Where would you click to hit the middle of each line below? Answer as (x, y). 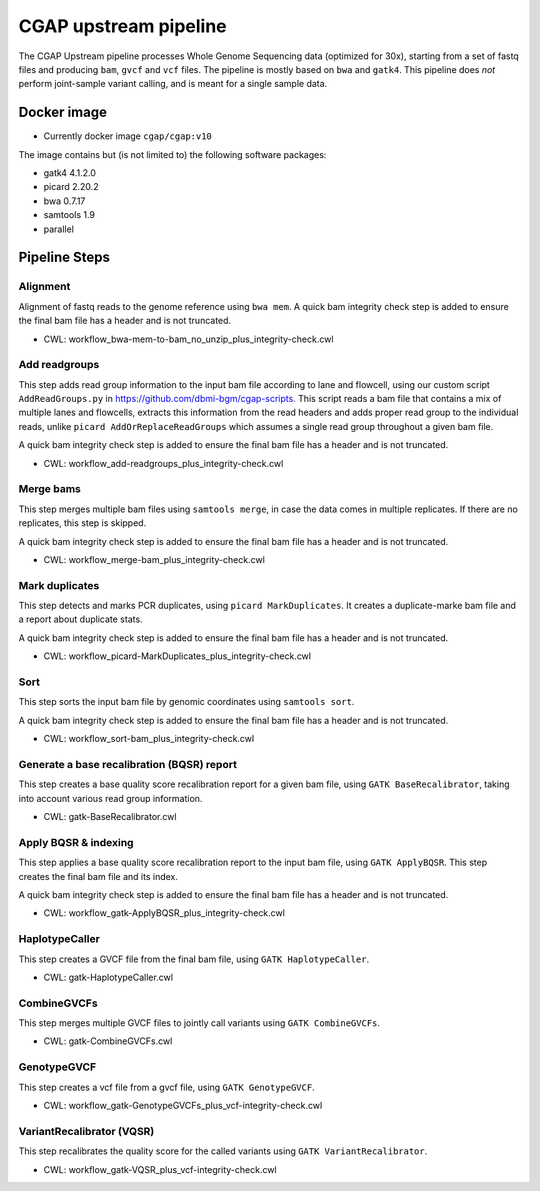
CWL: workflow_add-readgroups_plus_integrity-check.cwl (163, 463)
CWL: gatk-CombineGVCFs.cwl (108, 1041)
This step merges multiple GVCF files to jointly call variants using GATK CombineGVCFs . (199, 1023)
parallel (59, 229)
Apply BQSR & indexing (76, 842)
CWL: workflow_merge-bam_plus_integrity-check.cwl (154, 559)
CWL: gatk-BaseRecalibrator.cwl (110, 817)
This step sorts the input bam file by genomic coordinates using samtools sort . (186, 702)
